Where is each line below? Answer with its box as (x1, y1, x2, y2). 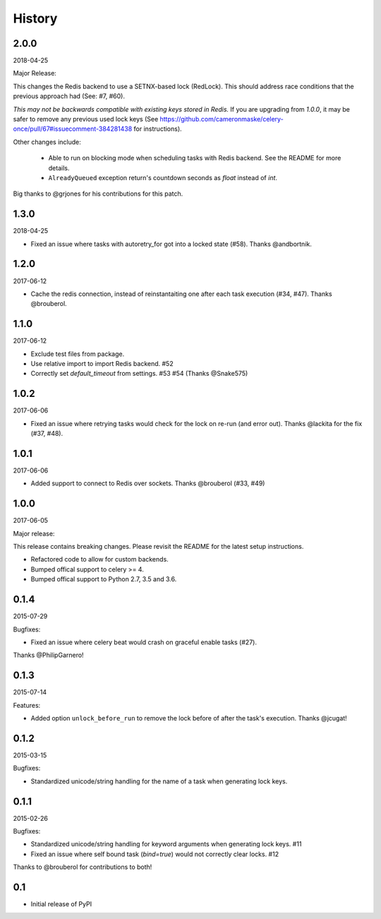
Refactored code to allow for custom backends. (30, 555, 169, 564)
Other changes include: (13, 138, 81, 146)
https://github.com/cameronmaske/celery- (159, 115, 284, 124)
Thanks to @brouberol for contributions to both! (13, 862, 152, 872)
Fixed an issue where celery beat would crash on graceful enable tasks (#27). (30, 638, 258, 646)
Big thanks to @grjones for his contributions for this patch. (13, 189, 183, 198)
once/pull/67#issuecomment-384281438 (13, 124, 133, 134)
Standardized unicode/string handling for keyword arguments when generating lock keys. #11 (30, 840, 302, 848)
